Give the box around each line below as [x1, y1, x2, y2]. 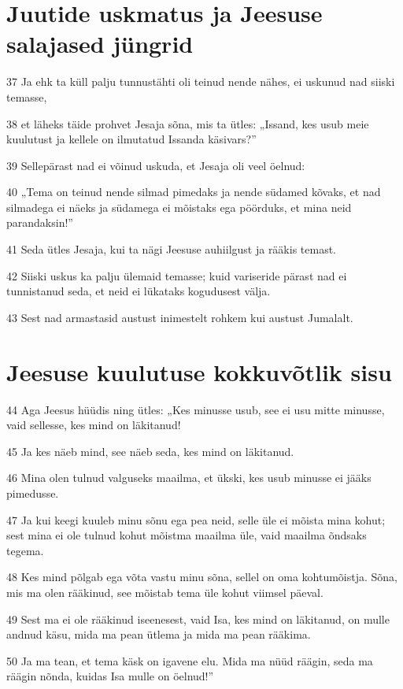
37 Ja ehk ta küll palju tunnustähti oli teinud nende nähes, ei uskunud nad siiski [6, 73, 395, 90]
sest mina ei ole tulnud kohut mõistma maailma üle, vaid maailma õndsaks [6, 527, 367, 543]
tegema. [6, 542, 44, 558]
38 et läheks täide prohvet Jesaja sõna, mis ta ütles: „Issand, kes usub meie [6, 115, 369, 132]
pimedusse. [6, 484, 59, 501]
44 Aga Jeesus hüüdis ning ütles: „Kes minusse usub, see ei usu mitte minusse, [6, 401, 385, 417]
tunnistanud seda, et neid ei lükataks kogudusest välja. [6, 283, 271, 299]
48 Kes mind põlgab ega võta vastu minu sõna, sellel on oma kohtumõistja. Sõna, [6, 569, 397, 585]
